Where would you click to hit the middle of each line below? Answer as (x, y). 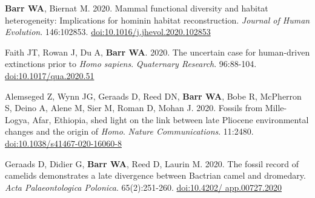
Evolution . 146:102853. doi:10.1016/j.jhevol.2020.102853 (108, 32)
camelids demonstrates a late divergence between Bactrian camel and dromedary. (155, 175)
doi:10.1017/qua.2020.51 (50, 75)
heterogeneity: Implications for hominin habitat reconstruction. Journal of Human (157, 20)
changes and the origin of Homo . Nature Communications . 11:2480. (129, 131)
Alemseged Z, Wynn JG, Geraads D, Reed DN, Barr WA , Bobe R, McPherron (153, 96)
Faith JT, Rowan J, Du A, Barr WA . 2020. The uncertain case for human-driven (157, 52)
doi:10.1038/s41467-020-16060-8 (63, 143)
